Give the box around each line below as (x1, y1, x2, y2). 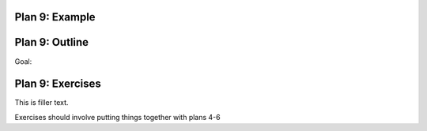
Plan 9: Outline (14, 36, 89, 49)
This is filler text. (14, 98, 69, 107)
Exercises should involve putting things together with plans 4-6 (14, 112, 221, 122)
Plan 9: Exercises (14, 77, 102, 91)
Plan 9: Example (14, 10, 96, 24)
